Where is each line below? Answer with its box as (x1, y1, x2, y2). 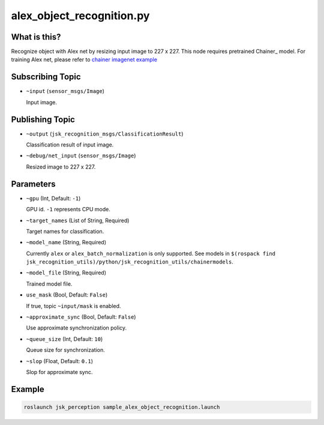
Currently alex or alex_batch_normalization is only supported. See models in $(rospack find (26, 250, 276, 257)
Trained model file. (26, 280, 73, 288)
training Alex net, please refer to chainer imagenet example (11, 56, 157, 63)
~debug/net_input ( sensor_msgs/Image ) (26, 152, 136, 159)
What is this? (11, 32, 61, 42)
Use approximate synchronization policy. (26, 324, 127, 331)
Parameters (11, 179, 56, 189)
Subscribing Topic (11, 72, 81, 82)
